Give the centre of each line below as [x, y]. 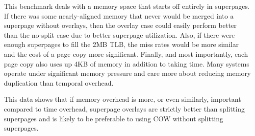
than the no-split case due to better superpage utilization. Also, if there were [119, 34]
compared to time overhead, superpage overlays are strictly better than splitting [124, 108]
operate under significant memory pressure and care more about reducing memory [127, 73]
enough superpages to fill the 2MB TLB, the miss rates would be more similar [121, 44]
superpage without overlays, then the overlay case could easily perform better [120, 25]
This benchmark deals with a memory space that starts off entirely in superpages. [127, 6]
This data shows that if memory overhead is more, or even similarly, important [123, 99]
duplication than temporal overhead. [59, 82]
